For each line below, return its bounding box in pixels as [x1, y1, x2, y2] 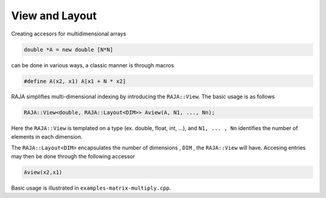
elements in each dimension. [11, 133, 83, 140]
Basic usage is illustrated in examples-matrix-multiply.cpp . [11, 184, 171, 191]
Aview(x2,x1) [24, 169, 63, 176]
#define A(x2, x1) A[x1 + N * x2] [24, 78, 126, 84]
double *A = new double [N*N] [24, 46, 113, 53]
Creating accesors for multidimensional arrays [11, 30, 126, 37]
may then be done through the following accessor [11, 152, 135, 159]
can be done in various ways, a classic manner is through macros [11, 61, 174, 69]
